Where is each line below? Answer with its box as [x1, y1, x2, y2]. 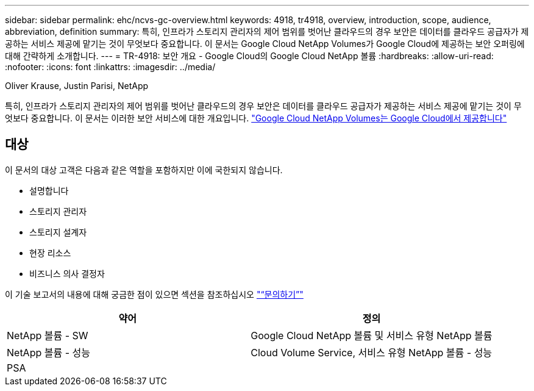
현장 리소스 [29, 247, 71, 258]
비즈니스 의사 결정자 [29, 268, 105, 279]
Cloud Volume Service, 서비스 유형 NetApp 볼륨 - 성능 [251, 346, 493, 359]
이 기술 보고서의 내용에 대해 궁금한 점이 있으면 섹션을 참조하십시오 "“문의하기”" [5, 289, 304, 300]
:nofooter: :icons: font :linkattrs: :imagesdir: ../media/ [5, 62, 216, 72]
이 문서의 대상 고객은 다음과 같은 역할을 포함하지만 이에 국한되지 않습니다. [5, 164, 283, 175]
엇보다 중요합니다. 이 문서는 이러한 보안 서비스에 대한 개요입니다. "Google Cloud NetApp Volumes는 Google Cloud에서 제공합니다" [5, 113, 507, 123]
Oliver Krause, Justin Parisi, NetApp [5, 81, 149, 91]
